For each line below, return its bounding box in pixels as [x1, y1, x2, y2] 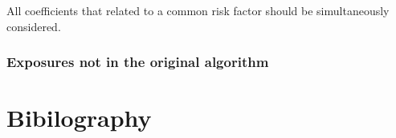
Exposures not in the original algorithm [6, 52, 269, 72]
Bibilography [6, 101, 152, 134]
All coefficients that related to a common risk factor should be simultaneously [6, 2, 390, 18]
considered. [6, 18, 61, 34]
